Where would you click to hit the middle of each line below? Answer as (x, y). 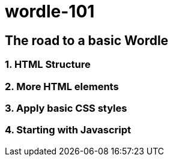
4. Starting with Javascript (68, 130)
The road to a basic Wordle (87, 40)
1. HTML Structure (48, 65)
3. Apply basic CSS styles (66, 108)
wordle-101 (50, 11)
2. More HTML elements (62, 86)
